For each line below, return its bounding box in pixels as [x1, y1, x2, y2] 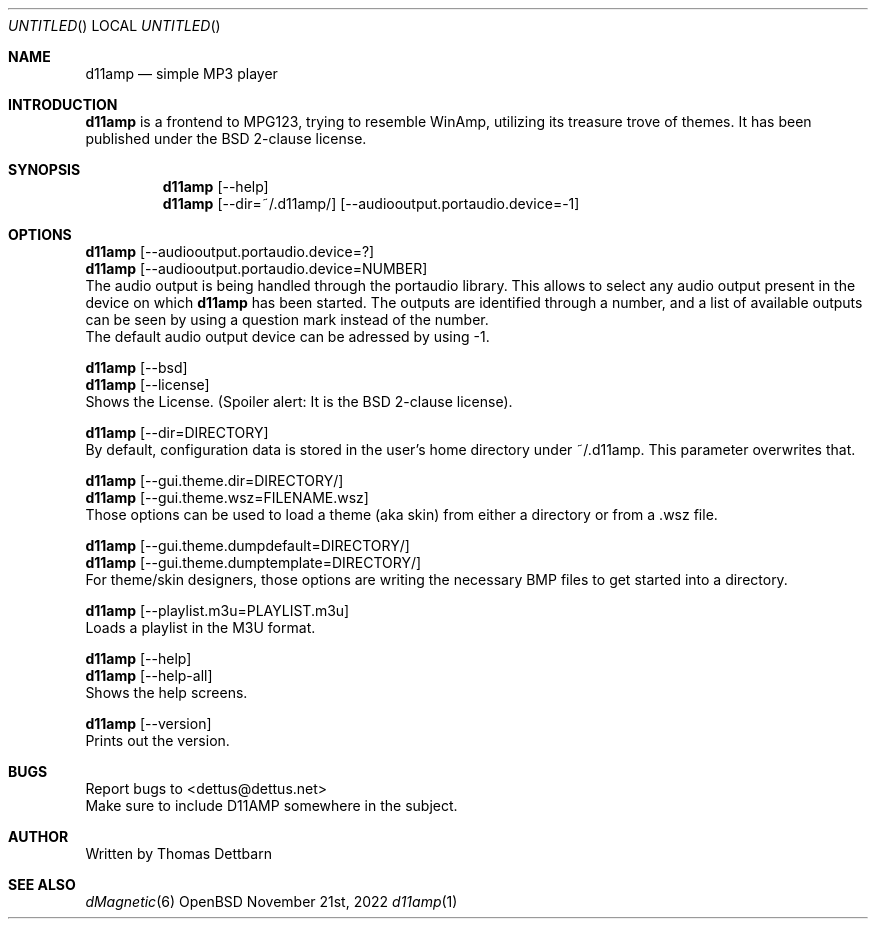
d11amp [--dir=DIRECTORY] [85, 424, 269, 441]
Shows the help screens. [85, 684, 248, 701]
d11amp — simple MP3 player [85, 65, 278, 82]
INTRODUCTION [8, 96, 118, 113]
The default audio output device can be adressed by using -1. [85, 328, 490, 345]
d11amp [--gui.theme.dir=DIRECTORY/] [85, 472, 344, 489]
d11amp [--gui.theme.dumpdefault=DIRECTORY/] [85, 537, 410, 554]
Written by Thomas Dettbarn [85, 845, 272, 862]
